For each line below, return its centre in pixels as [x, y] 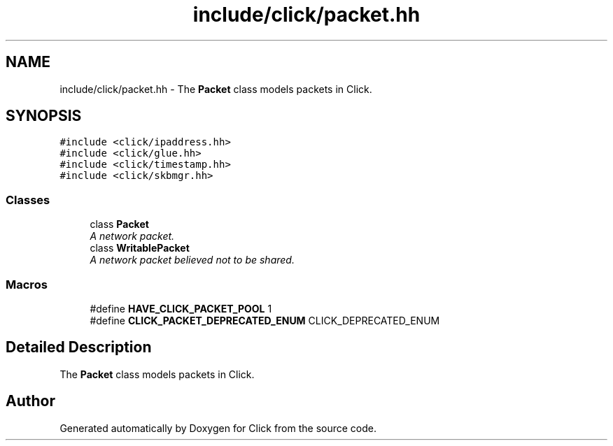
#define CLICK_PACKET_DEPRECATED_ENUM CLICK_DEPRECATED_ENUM [265, 320]
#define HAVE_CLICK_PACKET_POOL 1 [181, 308]
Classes [28, 200]
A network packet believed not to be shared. [192, 260]
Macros [27, 284]
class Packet [119, 224]
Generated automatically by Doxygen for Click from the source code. [218, 428]
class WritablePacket [140, 248]
